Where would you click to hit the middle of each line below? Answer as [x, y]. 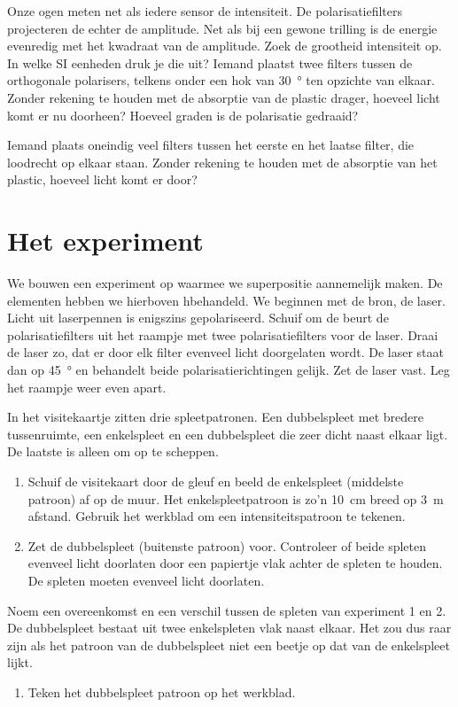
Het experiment [105, 241]
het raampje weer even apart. [87, 387]
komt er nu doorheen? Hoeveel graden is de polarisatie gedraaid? [183, 115]
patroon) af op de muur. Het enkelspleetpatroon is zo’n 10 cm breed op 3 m [236, 498]
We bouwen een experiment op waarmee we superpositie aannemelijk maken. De [225, 283]
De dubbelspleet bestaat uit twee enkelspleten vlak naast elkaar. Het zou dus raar [229, 628]
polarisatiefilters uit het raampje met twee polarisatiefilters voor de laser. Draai [223, 334]
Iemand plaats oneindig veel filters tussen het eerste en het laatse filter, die [211, 145]
